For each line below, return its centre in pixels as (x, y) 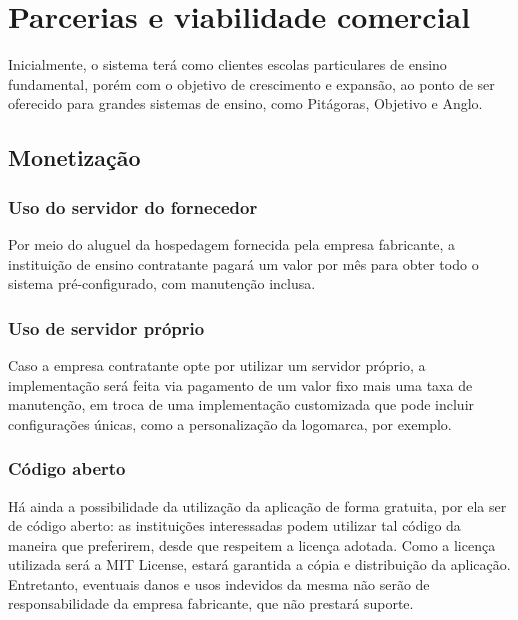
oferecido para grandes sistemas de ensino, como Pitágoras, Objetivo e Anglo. (245, 103)
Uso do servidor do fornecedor (133, 206)
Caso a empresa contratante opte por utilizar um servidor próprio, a (217, 364)
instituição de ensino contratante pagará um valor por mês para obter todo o (243, 263)
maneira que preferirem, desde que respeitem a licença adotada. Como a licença (252, 544)
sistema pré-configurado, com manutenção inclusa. (162, 283)
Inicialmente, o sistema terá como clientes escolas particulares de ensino (227, 64)
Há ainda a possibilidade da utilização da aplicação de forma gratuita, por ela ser (257, 505)
